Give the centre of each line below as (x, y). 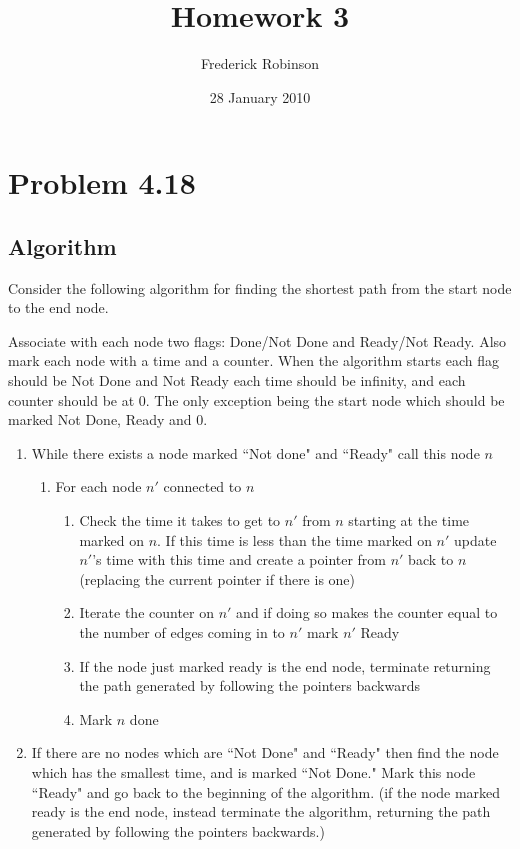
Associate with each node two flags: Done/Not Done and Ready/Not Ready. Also (257, 340)
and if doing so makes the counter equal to (367, 612)
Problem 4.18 (102, 182)
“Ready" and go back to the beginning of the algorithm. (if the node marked (266, 791)
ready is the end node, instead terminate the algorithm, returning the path (261, 811)
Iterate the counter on (147, 612)
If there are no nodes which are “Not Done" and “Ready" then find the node (265, 752)
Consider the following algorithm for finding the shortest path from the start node (260, 287)
